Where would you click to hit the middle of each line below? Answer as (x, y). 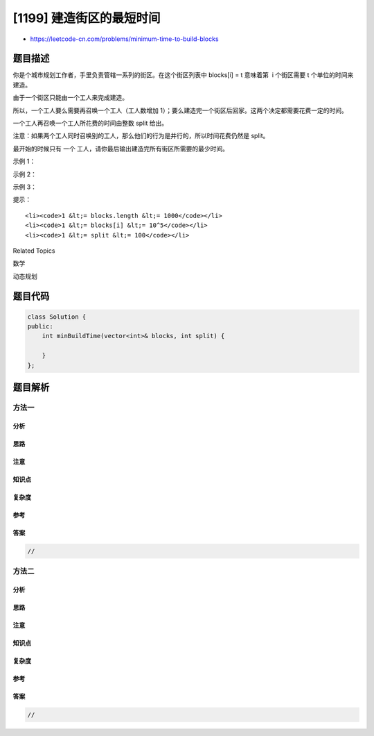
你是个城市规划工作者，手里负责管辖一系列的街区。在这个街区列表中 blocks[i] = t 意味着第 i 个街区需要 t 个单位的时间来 (183, 75)
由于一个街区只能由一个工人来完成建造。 (70, 98)
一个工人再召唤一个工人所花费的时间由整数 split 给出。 (90, 123)
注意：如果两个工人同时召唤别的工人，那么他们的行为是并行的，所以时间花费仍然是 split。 (141, 136)
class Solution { (57, 317)
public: (40, 327)
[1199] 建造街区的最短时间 (87, 18)
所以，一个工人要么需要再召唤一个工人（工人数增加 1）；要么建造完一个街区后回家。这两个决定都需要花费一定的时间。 (180, 110)
